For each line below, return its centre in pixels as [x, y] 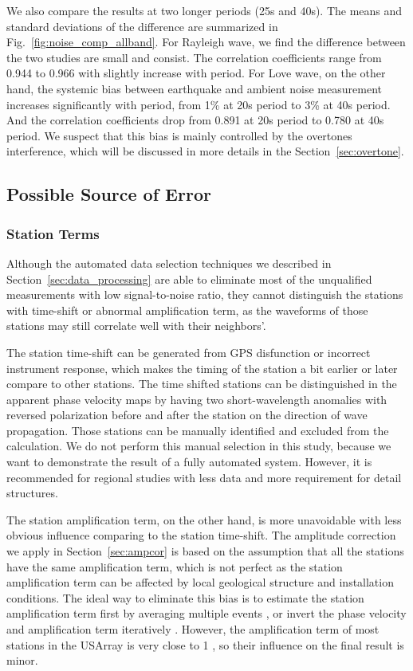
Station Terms [53, 233]
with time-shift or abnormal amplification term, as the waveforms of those [187, 310]
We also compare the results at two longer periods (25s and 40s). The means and [205, 10]
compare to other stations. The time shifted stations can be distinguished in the [202, 384]
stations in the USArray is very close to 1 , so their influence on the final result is [205, 644]
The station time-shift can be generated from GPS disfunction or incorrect [189, 352]
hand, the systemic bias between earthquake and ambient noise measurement [194, 88]
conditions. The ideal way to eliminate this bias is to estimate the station [185, 597]
